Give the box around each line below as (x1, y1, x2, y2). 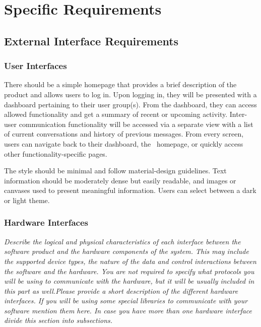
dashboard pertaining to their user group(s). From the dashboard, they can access (4, 99, 257, 109)
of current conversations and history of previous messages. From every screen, (4, 128, 244, 139)
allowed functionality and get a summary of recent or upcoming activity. (4, 109, 228, 119)
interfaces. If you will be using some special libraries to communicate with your (4, 295, 248, 306)
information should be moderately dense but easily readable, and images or (4, 175, 236, 185)
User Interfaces (4, 59, 67, 72)
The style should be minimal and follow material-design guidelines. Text (4, 165, 227, 176)
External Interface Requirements (4, 33, 179, 48)
